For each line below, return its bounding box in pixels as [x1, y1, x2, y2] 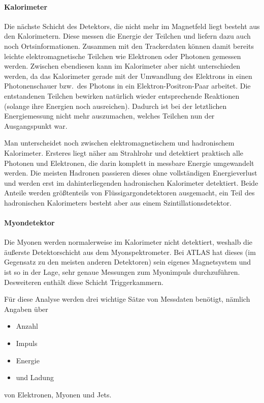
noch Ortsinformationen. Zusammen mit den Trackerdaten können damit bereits [4, 40, 254, 51]
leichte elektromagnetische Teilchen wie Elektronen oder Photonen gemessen [4, 50, 241, 61]
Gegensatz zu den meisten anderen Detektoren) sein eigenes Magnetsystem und [4, 256, 251, 267]
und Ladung [16, 372, 54, 383]
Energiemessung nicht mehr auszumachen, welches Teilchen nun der [4, 110, 215, 121]
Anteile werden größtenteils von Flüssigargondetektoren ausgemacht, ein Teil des [4, 187, 255, 198]
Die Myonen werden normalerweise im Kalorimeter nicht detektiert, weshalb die [4, 237, 252, 247]
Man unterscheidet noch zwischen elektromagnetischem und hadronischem [4, 137, 235, 148]
